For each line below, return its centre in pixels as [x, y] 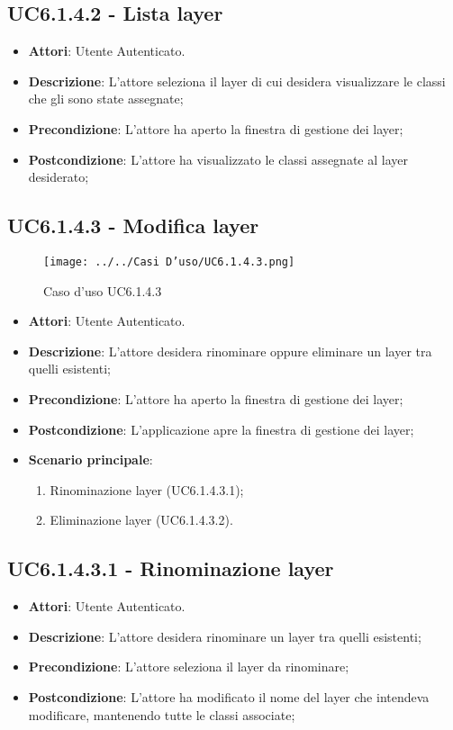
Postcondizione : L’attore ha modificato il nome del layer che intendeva [229, 696]
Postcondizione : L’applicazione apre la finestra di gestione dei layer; [221, 429]
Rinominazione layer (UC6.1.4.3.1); [147, 489]
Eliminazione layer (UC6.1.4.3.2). [141, 520]
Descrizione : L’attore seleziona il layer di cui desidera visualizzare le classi [237, 81]
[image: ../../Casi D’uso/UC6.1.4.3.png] [169, 261]
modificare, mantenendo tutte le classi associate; [162, 714]
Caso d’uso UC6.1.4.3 [103, 290]
